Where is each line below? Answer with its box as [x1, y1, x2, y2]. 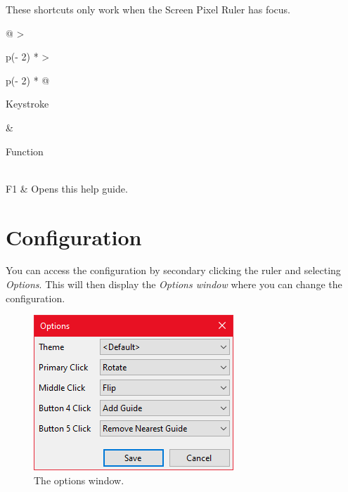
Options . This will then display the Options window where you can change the [6, 277, 342, 292]
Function [6, 143, 44, 158]
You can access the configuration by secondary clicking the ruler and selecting [6, 263, 341, 278]
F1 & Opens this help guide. [6, 181, 128, 195]
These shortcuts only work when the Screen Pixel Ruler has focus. [6, 2, 290, 16]
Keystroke [6, 96, 49, 111]
